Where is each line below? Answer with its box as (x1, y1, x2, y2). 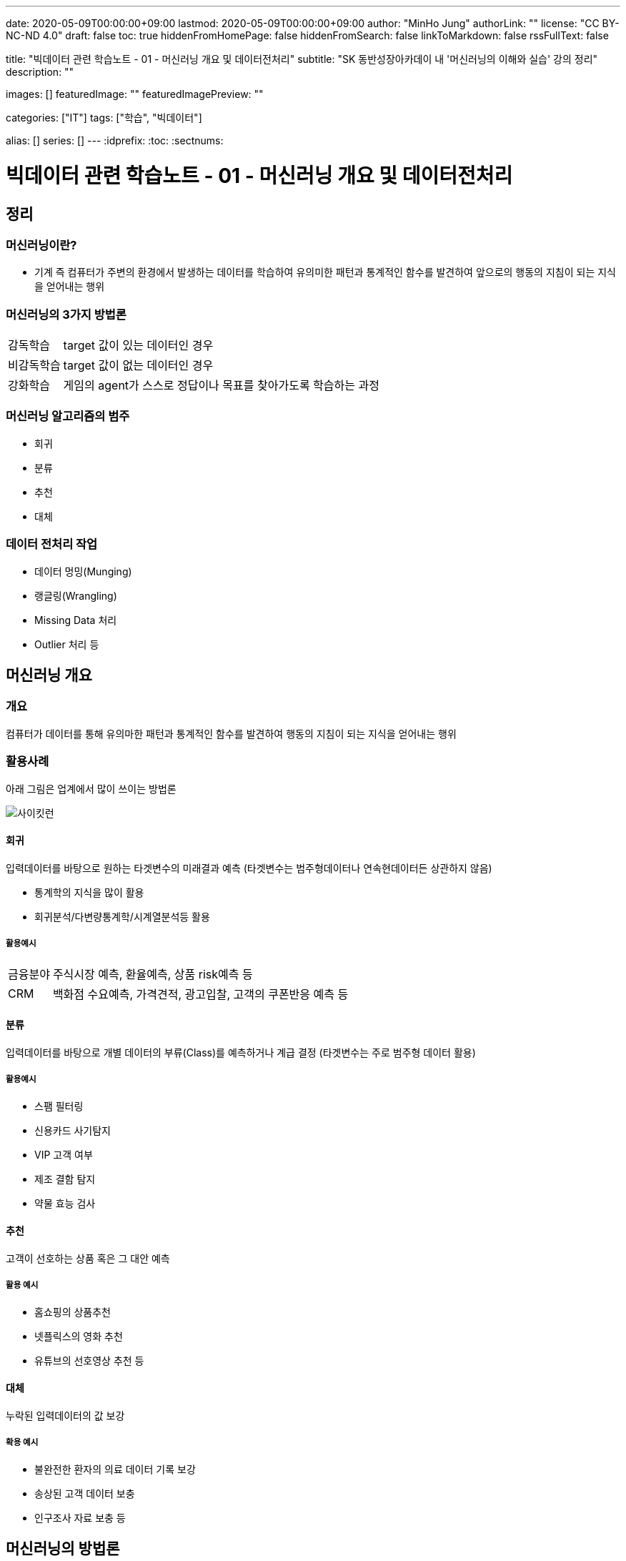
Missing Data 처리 (34, 613, 117, 626)
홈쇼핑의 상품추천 (34, 1305, 111, 1318)
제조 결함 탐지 (34, 1172, 96, 1185)
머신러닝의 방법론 (6, 1539, 120, 1557)
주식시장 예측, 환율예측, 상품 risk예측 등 (52, 966, 253, 981)
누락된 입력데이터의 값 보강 (6, 1409, 125, 1422)
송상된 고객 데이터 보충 (34, 1487, 135, 1500)
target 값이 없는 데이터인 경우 (63, 358, 214, 373)
